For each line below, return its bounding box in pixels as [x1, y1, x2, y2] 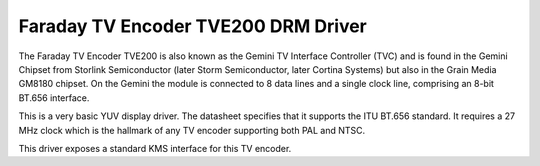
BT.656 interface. [18, 91, 90, 104]
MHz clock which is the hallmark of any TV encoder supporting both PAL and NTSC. [18, 124, 366, 136]
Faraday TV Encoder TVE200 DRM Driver [18, 15, 367, 37]
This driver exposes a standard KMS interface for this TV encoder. [18, 142, 292, 154]
